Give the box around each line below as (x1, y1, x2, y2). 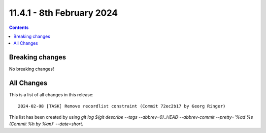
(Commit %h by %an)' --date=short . (9, 121, 84, 127)
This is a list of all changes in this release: (9, 92, 94, 98)
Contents (9, 25, 29, 30)
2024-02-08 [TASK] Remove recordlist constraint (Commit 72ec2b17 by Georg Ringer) (18, 103, 226, 109)
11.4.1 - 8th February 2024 (9, 7, 118, 18)
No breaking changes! (9, 66, 54, 72)
